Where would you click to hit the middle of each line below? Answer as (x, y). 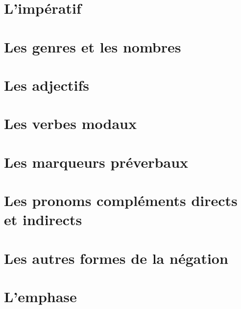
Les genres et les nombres (93, 46)
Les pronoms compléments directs (121, 200)
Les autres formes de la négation (116, 258)
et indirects (43, 219)
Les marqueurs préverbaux (96, 162)
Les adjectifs (47, 85)
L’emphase (40, 296)
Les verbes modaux (70, 123)
